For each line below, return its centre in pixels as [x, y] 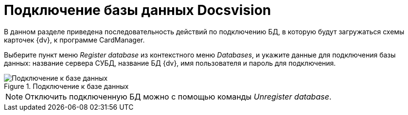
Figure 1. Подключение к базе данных [66, 86]
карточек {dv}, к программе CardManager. [74, 40]
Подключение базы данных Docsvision [138, 10]
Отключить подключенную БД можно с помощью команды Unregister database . [178, 96]
